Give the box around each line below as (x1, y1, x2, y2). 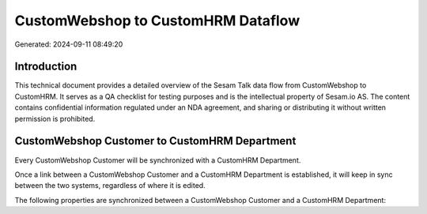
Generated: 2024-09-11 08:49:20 (14, 39, 123, 49)
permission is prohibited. (14, 114, 96, 123)
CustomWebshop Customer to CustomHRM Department (14, 134, 297, 148)
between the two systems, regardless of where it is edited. (14, 181, 206, 190)
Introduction (14, 60, 77, 73)
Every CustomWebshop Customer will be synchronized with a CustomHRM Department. (14, 155, 301, 165)
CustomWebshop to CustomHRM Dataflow (14, 12, 300, 29)
